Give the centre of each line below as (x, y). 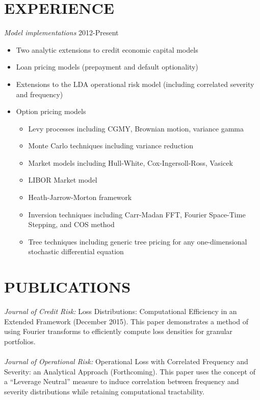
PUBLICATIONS (68, 287)
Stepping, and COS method (71, 224)
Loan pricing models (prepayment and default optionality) (107, 67)
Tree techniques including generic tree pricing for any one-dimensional (138, 241)
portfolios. (20, 341)
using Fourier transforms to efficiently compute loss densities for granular (118, 331)
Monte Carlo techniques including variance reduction (111, 146)
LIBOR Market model (63, 180)
